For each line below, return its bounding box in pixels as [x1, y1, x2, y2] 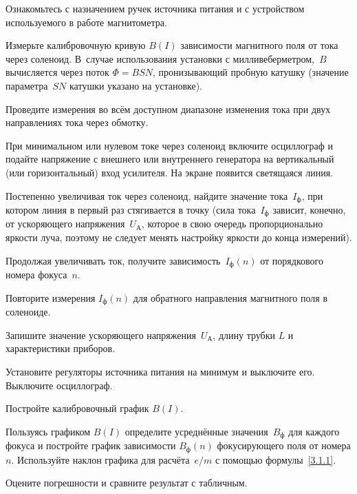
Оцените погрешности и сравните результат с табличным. [6, 475, 248, 490]
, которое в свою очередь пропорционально [141, 216, 323, 231]
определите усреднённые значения [125, 424, 268, 438]
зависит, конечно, [272, 202, 346, 216]
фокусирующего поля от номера [217, 438, 351, 453]
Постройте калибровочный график [6, 401, 149, 415]
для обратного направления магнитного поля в [133, 290, 328, 305]
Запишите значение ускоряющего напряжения [6, 327, 196, 342]
